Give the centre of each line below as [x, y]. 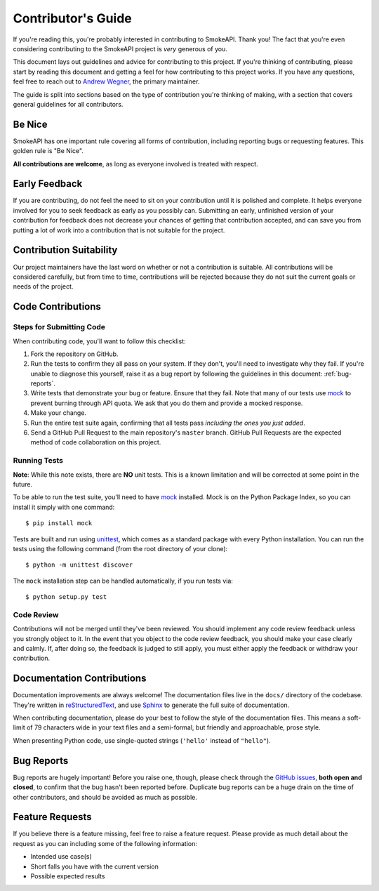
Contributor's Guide [73, 18]
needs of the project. [43, 286]
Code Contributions [57, 306]
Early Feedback [48, 184]
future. [23, 484]
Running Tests [38, 461]
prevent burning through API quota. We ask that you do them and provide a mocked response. [167, 403]
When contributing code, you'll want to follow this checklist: [99, 341]
